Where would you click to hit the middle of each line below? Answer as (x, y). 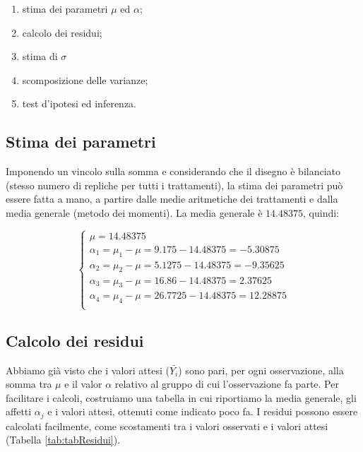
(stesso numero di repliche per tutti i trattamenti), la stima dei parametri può (174, 185)
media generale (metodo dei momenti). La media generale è (134, 212)
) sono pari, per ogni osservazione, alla (261, 370)
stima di (40, 56)
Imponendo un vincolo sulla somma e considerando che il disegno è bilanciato (173, 171)
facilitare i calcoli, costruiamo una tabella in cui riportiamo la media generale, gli (181, 397)
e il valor (83, 384)
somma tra (29, 384)
